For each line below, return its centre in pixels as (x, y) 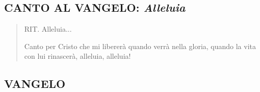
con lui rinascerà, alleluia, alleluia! (77, 56)
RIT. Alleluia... (48, 29)
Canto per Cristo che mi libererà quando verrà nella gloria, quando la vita (140, 46)
